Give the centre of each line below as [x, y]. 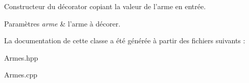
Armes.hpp [21, 57]
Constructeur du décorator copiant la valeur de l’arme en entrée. [105, 6]
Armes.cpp [21, 75]
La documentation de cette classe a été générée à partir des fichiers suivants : [125, 40]
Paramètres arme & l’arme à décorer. [62, 23]
